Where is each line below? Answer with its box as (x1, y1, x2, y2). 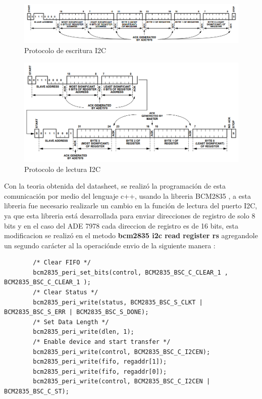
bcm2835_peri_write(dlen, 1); (33, 328, 134, 336)
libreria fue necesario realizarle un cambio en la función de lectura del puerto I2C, (4, 200, 257, 211)
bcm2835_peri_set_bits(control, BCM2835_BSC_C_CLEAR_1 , (33, 269, 228, 276)
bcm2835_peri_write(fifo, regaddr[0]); (33, 368, 167, 375)
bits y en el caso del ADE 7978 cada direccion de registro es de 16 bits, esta (4, 220, 239, 231)
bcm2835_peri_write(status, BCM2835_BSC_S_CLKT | (33, 298, 203, 306)
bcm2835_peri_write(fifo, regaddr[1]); (33, 358, 167, 366)
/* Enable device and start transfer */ (33, 338, 171, 346)
